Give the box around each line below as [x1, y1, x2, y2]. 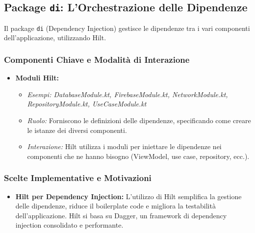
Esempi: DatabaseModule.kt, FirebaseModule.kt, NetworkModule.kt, [27, 89, 228, 99]
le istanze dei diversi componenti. [27, 125, 127, 135]
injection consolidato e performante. [15, 220, 124, 230]
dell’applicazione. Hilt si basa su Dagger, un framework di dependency [15, 210, 227, 220]
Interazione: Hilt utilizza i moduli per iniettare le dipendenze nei [27, 141, 222, 152]
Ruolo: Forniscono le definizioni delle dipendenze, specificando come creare [27, 115, 251, 126]
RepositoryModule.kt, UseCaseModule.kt [27, 99, 147, 109]
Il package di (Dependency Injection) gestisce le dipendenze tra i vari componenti [4, 23, 250, 33]
